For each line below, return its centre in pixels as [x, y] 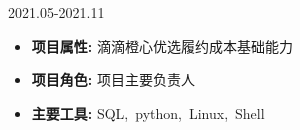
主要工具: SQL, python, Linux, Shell [148, 112]
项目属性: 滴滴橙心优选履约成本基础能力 [162, 45]
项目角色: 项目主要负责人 [113, 79]
